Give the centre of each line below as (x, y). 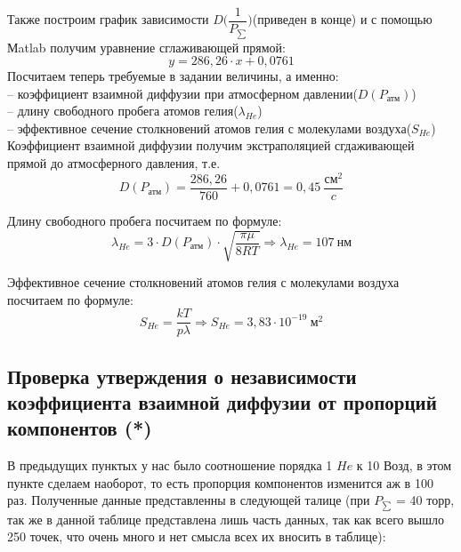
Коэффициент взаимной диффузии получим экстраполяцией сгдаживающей (211, 145)
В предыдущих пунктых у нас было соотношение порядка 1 (170, 465)
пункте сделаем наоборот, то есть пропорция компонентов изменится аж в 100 (220, 482)
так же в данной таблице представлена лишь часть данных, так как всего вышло (226, 519)
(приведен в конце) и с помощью (342, 19)
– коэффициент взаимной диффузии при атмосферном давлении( (182, 93)
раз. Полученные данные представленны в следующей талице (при (189, 500)
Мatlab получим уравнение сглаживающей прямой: (147, 47)
